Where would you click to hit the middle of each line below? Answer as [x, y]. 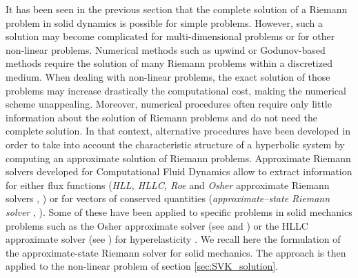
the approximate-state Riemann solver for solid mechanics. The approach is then [176, 252]
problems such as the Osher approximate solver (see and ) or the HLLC [157, 225]
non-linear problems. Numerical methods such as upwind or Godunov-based [166, 49]
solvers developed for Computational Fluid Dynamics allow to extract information [179, 171]
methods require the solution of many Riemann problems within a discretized [169, 63]
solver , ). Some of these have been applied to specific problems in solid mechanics [179, 211]
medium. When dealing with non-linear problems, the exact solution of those [168, 76]
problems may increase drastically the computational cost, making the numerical [176, 90]
